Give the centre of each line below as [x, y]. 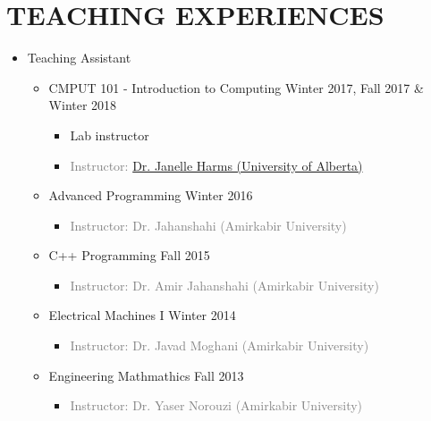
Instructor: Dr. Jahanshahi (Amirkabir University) [208, 225]
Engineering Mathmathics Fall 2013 [146, 375]
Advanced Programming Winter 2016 [151, 195]
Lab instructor [110, 135]
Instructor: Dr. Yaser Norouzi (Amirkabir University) [216, 405]
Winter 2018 [83, 105]
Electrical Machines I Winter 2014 [142, 315]
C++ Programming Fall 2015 [129, 255]
